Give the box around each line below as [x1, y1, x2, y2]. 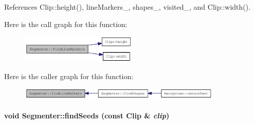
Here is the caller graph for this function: [4, 70, 134, 81]
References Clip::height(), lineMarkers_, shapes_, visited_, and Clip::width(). [4, 2, 251, 12]
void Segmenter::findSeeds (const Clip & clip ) [4, 110, 170, 121]
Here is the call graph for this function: [4, 18, 128, 29]
